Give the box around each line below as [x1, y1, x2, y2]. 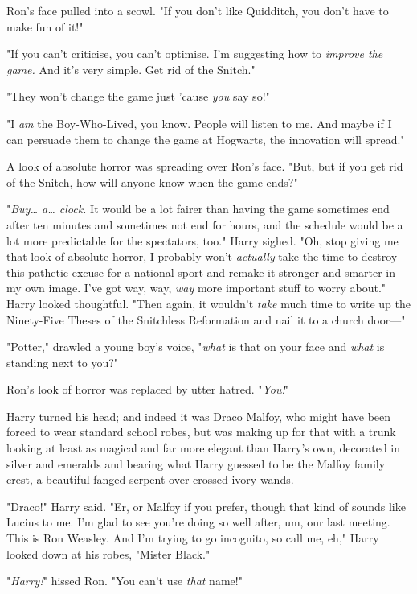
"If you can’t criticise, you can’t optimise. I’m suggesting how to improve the [6, 45, 383, 62]
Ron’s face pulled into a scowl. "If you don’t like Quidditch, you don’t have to [6, 2, 389, 19]
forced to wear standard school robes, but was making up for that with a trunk [6, 423, 396, 440]
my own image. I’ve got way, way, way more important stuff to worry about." [6, 279, 386, 296]
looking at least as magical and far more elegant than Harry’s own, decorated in [6, 439, 401, 456]
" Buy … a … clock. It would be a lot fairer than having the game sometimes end [6, 200, 390, 217]
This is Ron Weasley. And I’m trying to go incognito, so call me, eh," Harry [6, 530, 379, 547]
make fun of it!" [6, 18, 84, 35]
